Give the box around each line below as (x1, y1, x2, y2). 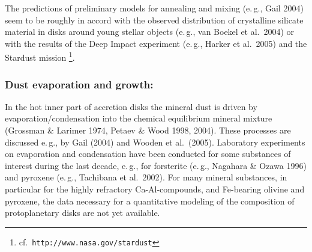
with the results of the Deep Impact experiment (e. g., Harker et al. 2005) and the (5, 37, 307, 49)
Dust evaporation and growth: (5, 76, 154, 91)
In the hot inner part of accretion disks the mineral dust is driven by (5, 100, 257, 112)
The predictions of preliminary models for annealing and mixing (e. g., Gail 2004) (5, 2, 304, 14)
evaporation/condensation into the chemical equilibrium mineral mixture (5, 112, 272, 124)
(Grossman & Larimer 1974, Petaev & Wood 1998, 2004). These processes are (5, 124, 291, 137)
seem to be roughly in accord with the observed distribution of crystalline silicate (5, 13, 304, 26)
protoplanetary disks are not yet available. (5, 206, 160, 219)
